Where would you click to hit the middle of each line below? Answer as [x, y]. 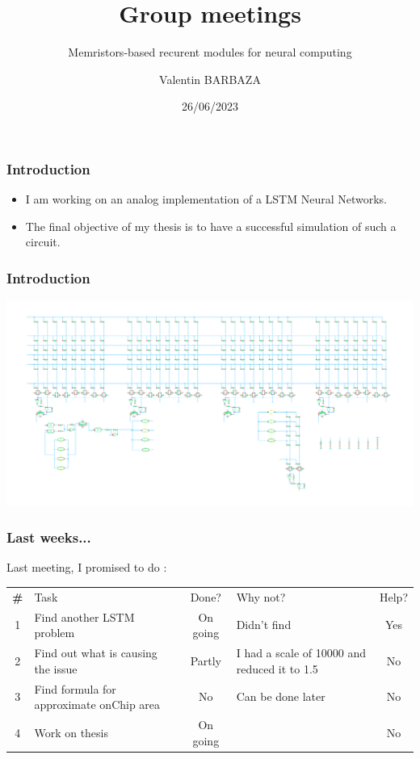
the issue [56, 668]
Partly [206, 660]
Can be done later [281, 696]
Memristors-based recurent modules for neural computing [210, 52]
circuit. [43, 242]
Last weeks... [49, 537]
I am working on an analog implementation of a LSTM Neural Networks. [206, 199]
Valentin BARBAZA [210, 79]
